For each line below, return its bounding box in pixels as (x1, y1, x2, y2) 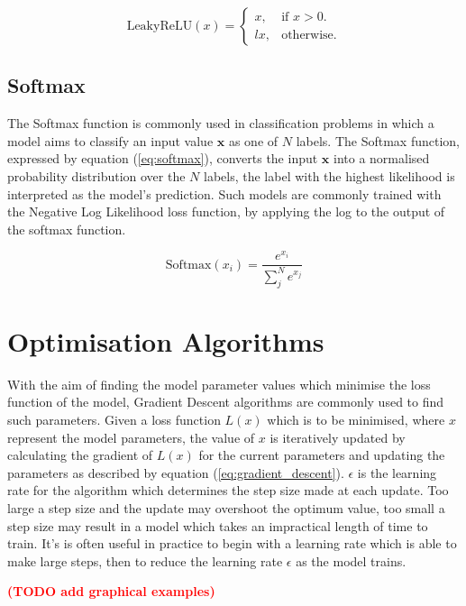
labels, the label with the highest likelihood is (203, 166, 455, 185)
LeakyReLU (126, 20, 193, 32)
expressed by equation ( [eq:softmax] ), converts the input (7, 149, 318, 168)
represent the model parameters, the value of (7, 427, 255, 446)
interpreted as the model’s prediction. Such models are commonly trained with (7, 184, 442, 203)
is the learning (357, 463, 437, 482)
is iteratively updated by (270, 427, 406, 446)
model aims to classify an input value (7, 131, 214, 150)
